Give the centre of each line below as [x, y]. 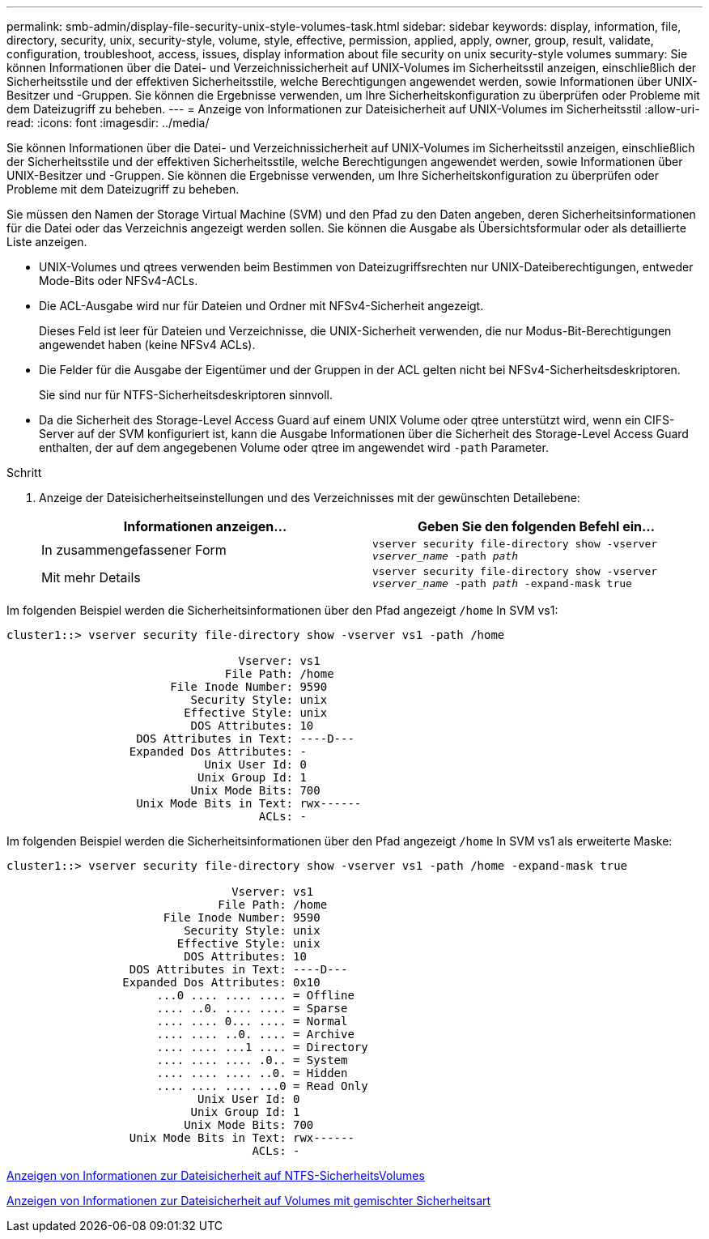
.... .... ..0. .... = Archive [255, 1034]
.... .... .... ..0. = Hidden [252, 1073]
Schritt [24, 473]
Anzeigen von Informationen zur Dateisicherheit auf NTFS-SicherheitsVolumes [216, 1175]
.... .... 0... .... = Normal [252, 1021]
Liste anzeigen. [47, 242]
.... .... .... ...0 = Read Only [262, 1086]
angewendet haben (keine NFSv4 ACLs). [147, 345]
